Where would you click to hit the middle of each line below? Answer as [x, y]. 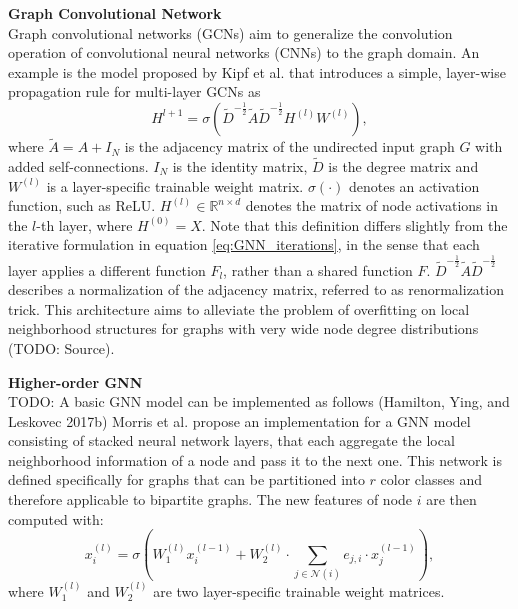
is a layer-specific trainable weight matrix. [175, 185]
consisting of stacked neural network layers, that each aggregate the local [231, 440]
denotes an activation [414, 185]
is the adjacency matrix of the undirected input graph [289, 146]
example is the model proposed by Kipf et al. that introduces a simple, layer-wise [257, 71]
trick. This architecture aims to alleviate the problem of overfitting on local [239, 308]
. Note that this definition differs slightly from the [354, 224]
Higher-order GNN [75, 381]
